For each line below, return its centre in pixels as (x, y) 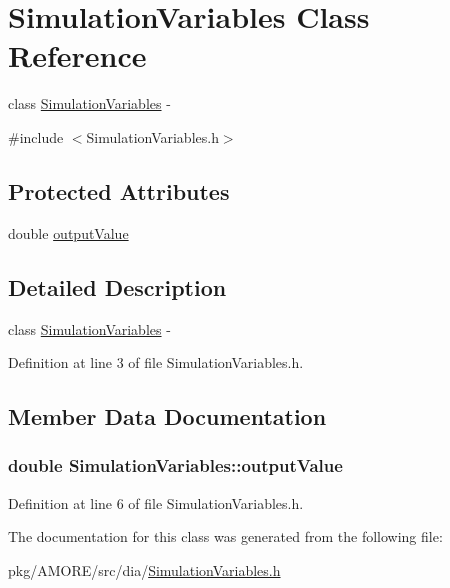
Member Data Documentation (167, 416)
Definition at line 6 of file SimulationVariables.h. (156, 502)
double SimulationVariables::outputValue (175, 465)
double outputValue (68, 232)
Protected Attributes (119, 190)
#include (36, 136)
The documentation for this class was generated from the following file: (225, 536)
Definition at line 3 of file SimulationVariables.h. (156, 362)
